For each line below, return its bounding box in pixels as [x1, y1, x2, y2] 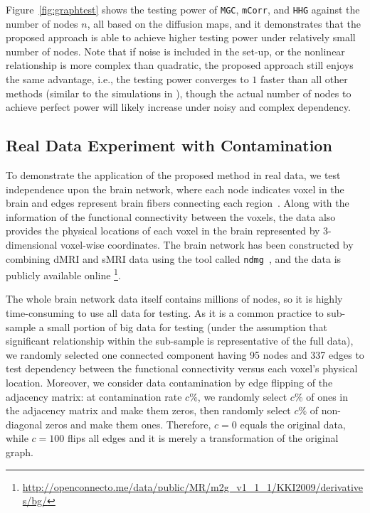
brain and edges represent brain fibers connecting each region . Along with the [6, 195, 349, 210]
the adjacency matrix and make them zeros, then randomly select [6, 403, 291, 418]
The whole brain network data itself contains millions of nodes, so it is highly [6, 291, 343, 306]
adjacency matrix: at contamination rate [6, 389, 182, 404]
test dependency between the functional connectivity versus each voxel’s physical [6, 361, 358, 376]
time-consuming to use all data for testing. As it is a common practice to [6, 306, 324, 320]
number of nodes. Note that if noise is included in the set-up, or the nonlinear [6, 43, 345, 58]
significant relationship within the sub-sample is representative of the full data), [6, 333, 354, 348]
